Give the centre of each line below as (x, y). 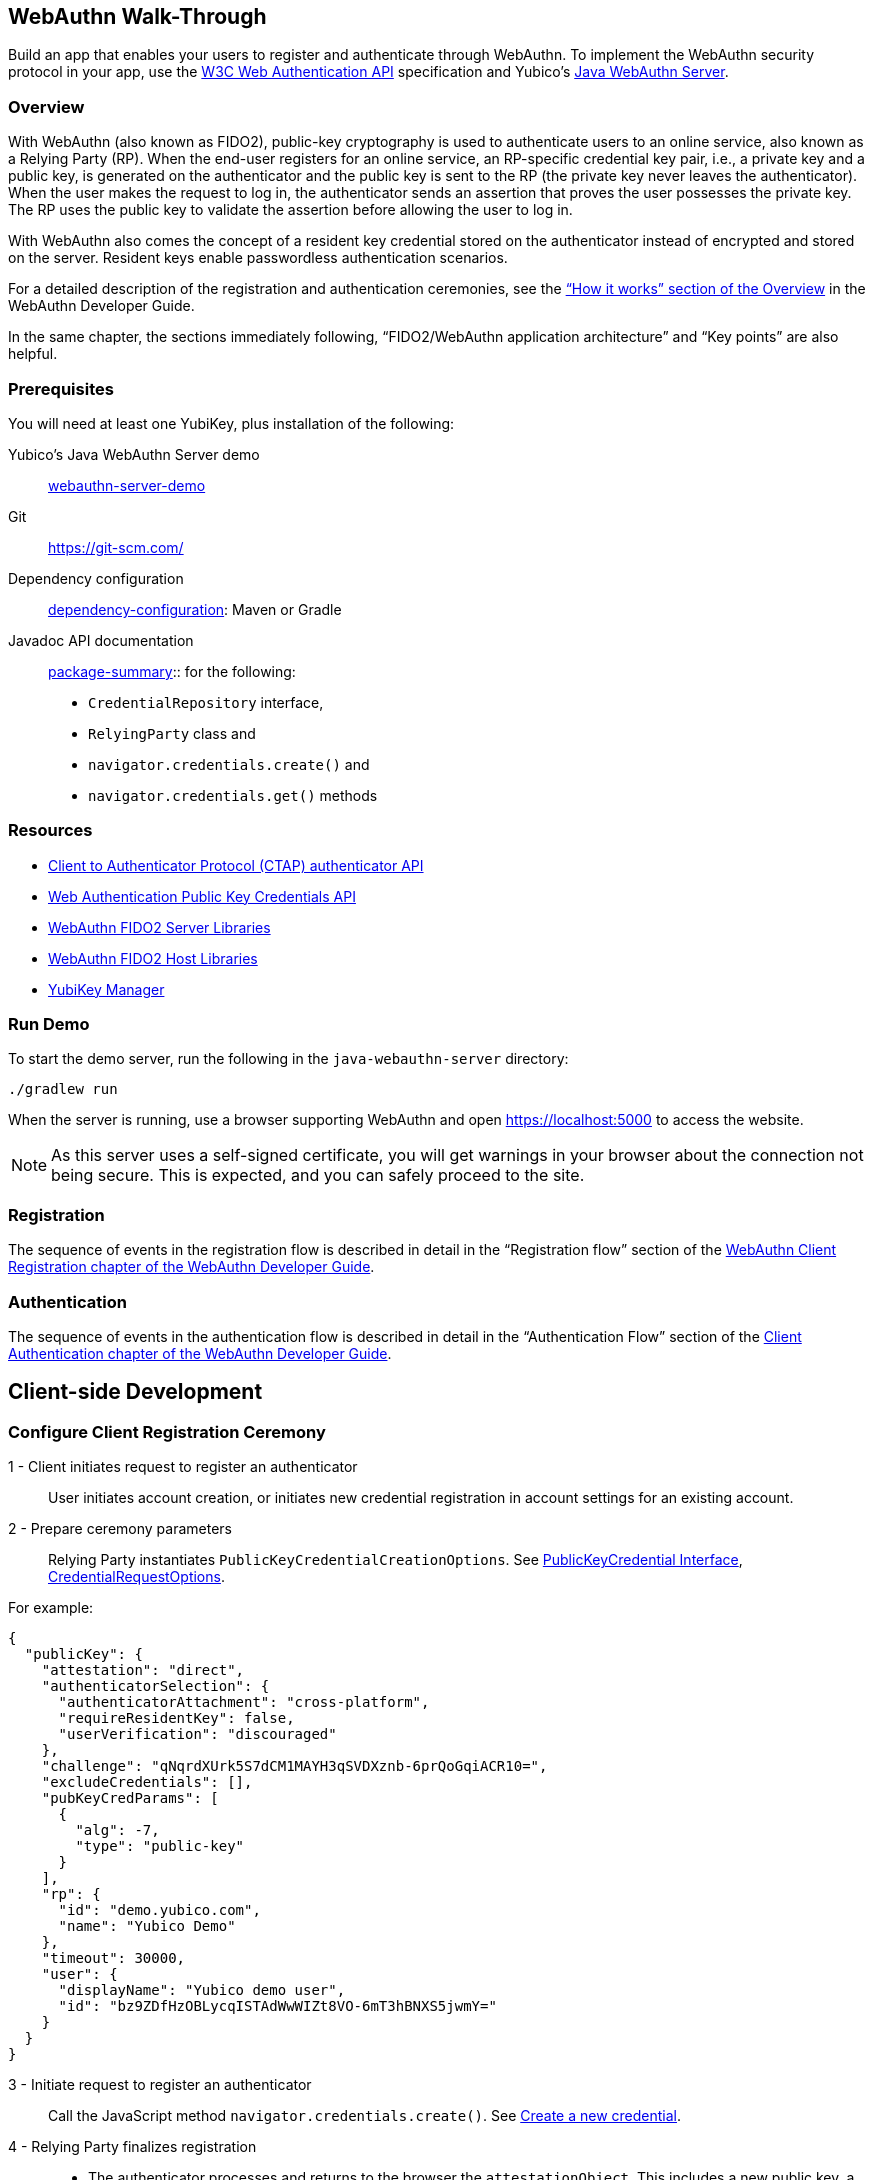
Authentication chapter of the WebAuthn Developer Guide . (200, 1353)
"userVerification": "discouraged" (197, 1734)
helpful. (33, 354)
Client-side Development (135, 1392)
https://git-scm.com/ (116, 547)
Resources (50, 830)
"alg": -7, (117, 1830)
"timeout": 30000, (113, 1958)
